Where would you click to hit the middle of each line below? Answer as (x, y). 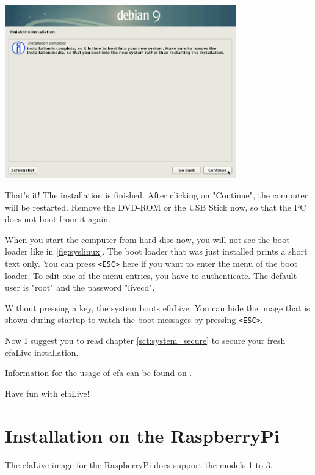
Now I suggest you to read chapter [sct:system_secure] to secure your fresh (145, 340)
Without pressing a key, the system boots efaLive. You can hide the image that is (157, 307)
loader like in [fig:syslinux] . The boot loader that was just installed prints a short (156, 251)
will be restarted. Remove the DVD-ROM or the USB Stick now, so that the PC (156, 207)
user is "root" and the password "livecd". (80, 287)
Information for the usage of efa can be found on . (99, 373)
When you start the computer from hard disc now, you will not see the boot (147, 239)
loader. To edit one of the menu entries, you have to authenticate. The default (151, 275)
